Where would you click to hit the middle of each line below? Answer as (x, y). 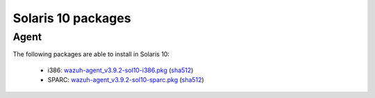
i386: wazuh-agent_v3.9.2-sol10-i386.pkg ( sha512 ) (120, 70)
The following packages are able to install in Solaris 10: (91, 54)
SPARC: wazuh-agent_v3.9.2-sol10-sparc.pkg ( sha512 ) (126, 80)
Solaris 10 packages (72, 18)
